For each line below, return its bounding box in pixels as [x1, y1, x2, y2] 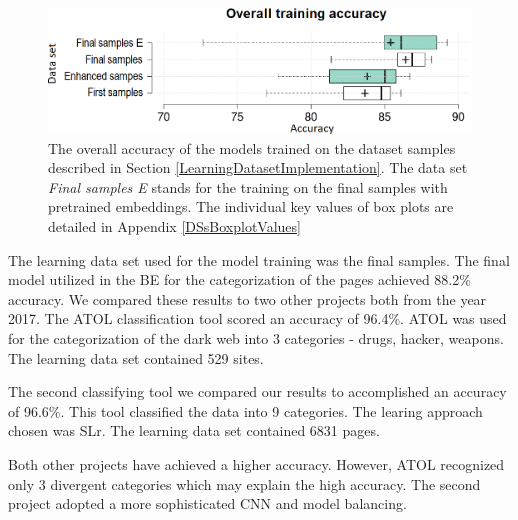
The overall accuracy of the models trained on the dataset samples [48, 137, 456, 158]
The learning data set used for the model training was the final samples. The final [8, 249, 510, 270]
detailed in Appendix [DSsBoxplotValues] [48, 216, 301, 237]
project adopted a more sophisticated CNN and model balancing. [8, 493, 407, 514]
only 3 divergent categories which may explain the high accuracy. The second [8, 473, 481, 494]
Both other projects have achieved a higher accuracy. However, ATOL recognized [8, 453, 505, 474]
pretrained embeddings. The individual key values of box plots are [48, 196, 454, 217]
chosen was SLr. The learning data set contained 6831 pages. [8, 420, 380, 441]
